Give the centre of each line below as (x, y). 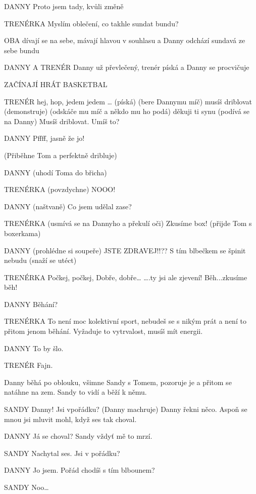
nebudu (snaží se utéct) (40, 260)
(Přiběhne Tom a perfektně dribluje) (61, 155)
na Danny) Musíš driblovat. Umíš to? (62, 121)
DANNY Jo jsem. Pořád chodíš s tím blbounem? (80, 470)
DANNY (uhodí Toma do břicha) (56, 172)
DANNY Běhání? (31, 304)
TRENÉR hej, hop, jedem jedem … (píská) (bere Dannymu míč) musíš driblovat (128, 101)
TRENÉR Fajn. (29, 365)
